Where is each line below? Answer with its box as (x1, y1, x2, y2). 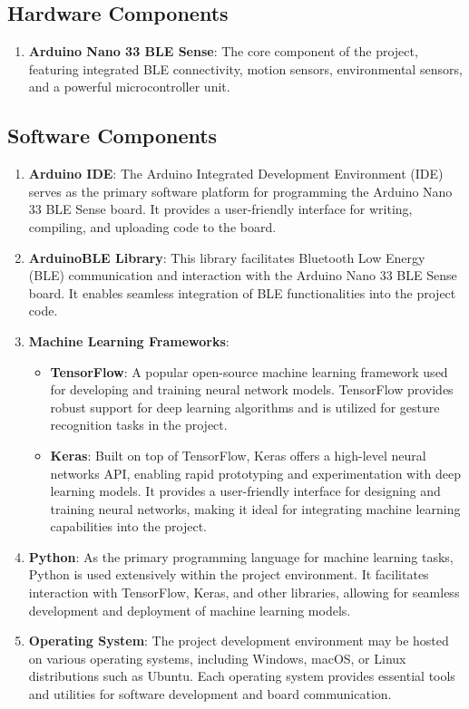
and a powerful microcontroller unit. (28, 77, 230, 96)
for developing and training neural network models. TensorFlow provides (50, 380, 454, 399)
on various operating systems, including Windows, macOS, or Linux (28, 648, 406, 667)
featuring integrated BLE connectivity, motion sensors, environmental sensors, (28, 59, 463, 78)
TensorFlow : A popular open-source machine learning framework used (50, 362, 448, 381)
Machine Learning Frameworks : (28, 331, 230, 350)
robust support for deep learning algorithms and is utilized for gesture (50, 397, 440, 416)
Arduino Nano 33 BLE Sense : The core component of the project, (28, 42, 418, 61)
